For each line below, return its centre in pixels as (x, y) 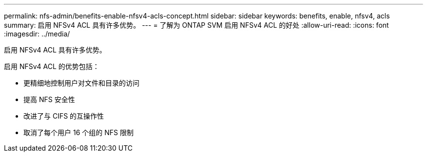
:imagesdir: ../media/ (37, 34)
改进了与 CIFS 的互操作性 (64, 116)
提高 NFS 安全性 (49, 99)
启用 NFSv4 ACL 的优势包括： (52, 66)
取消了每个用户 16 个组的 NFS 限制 (78, 132)
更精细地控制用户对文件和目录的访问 (81, 83)
